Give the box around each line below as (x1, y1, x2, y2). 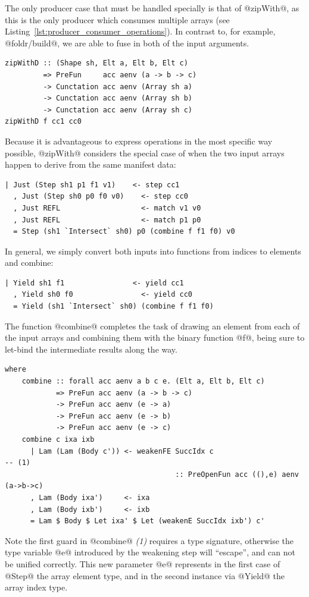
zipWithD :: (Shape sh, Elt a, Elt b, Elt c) (5, 59, 188, 68)
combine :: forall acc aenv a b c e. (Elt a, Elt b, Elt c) (21, 377, 265, 386)
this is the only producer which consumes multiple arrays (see (5, 13, 230, 26)
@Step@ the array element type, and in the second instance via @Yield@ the (5, 569, 285, 582)
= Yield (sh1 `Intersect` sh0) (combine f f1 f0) (13, 302, 214, 311)
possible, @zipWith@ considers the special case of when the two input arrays (5, 146, 285, 159)
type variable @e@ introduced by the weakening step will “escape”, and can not (5, 546, 295, 558)
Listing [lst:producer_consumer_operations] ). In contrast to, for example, (5, 25, 276, 37)
